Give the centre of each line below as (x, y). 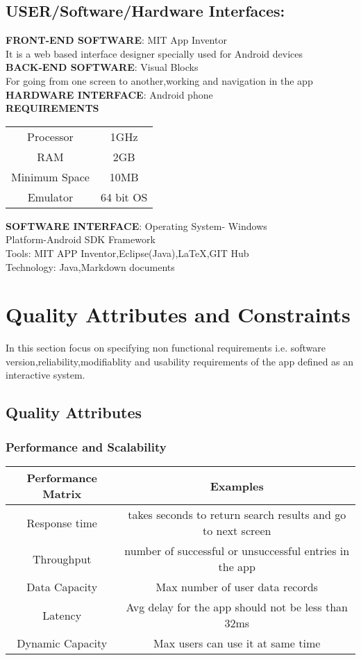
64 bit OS (124, 197)
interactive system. (45, 375)
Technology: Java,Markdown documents (90, 266)
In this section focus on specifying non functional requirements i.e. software (166, 348)
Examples (237, 486)
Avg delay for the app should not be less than (237, 607)
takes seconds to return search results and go (237, 515)
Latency (62, 615)
